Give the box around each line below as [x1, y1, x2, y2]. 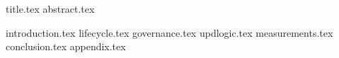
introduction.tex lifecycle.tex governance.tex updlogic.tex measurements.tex [6, 25, 333, 40]
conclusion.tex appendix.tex [6, 39, 126, 54]
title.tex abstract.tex [6, 1, 95, 16]
